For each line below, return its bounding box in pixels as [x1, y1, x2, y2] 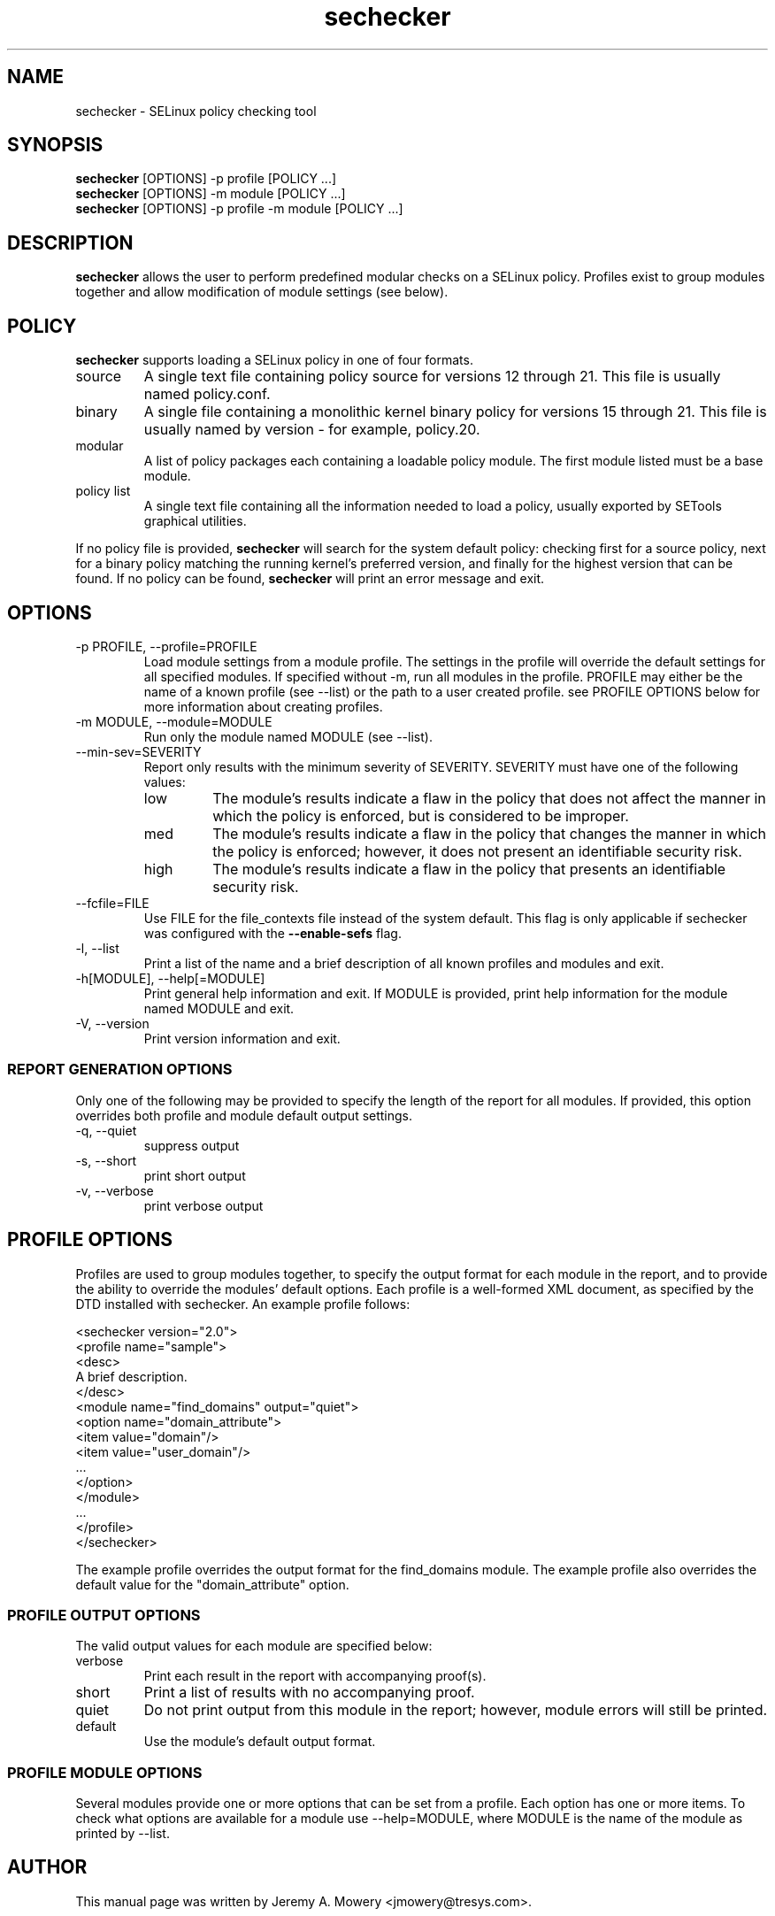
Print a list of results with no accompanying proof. [143, 1683, 475, 1702]
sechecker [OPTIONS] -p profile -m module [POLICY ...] [75, 201, 403, 217]
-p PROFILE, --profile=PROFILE [75, 638, 257, 654]
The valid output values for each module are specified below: [75, 1638, 433, 1654]
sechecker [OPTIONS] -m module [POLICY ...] [75, 186, 346, 202]
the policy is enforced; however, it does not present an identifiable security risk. [212, 842, 742, 860]
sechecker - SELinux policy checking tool [75, 103, 317, 119]
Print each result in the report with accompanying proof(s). [143, 1668, 487, 1684]
